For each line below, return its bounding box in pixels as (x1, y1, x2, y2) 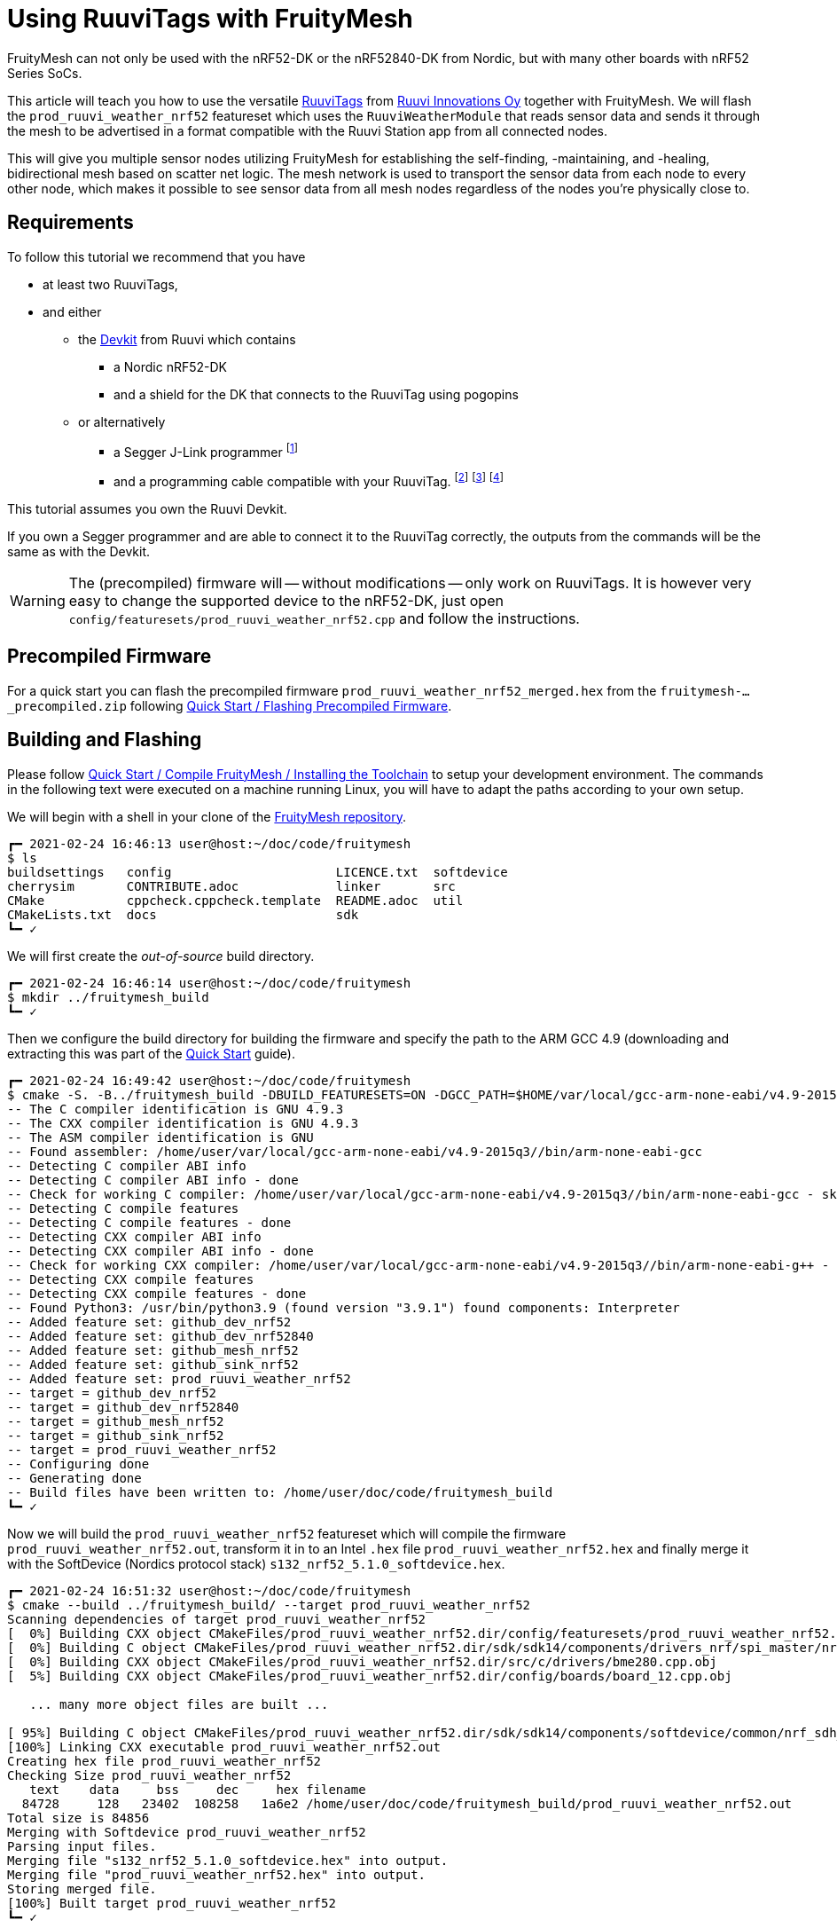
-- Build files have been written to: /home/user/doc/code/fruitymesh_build (7, 1484, 553, 1499)
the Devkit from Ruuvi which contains (78, 331, 296, 347)
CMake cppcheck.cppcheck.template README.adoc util (7, 893, 464, 908)
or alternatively (78, 413, 166, 429)
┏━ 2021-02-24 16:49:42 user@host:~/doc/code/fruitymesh (7, 1073, 411, 1088)
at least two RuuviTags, (43, 276, 178, 292)
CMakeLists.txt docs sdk (7, 907, 359, 922)
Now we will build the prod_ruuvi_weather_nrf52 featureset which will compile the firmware (7, 1525, 567, 1541)
